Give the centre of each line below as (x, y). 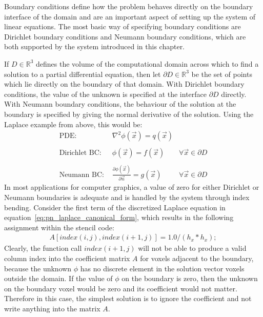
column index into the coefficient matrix (67, 258)
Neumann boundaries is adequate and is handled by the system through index (127, 197)
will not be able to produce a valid (192, 248)
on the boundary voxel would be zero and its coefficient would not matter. (121, 288)
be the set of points (222, 74)
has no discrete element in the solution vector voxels (162, 268)
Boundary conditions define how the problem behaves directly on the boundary (129, 6)
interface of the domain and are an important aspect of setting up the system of (130, 16)
